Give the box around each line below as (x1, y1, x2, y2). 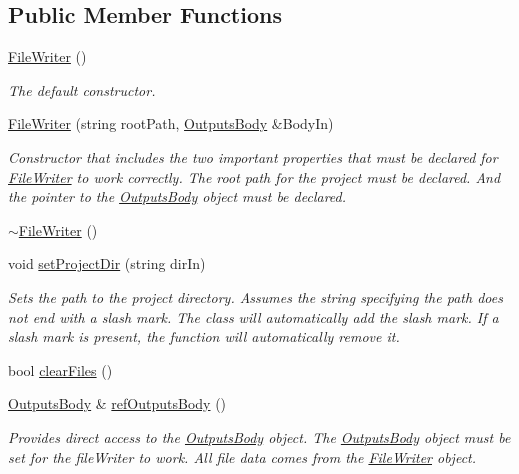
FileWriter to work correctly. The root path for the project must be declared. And (8, 166, 501, 187)
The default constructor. (8, 79, 156, 100)
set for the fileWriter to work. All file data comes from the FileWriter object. (8, 446, 477, 467)
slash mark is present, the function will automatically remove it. (8, 326, 400, 347)
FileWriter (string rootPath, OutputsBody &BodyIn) (8, 113, 334, 134)
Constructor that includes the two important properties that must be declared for (8, 146, 498, 167)
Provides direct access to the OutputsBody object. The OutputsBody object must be (8, 426, 511, 447)
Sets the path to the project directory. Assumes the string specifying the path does (8, 286, 503, 307)
